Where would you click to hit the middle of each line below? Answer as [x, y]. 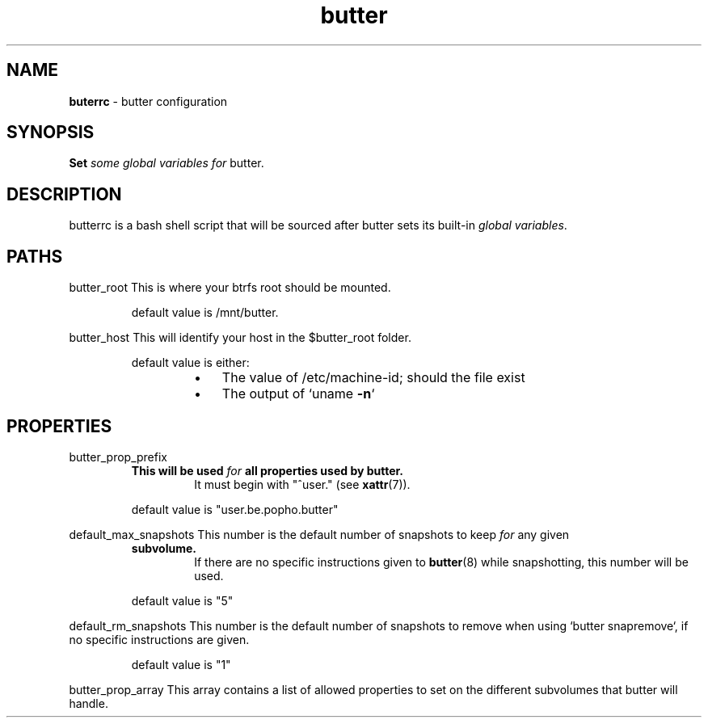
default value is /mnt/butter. [205, 313]
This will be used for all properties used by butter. [268, 470]
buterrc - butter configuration [148, 101]
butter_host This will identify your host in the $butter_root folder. [240, 338]
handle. [88, 703]
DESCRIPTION [64, 194]
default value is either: [190, 363]
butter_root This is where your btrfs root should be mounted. [230, 288]
